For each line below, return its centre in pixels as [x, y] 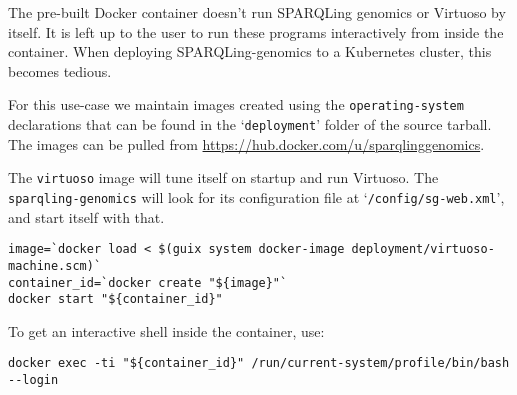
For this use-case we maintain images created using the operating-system [236, 104]
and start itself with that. [86, 216]
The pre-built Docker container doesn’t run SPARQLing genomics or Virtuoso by [257, 12]
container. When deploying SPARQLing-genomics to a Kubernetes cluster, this [250, 51]
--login [33, 380]
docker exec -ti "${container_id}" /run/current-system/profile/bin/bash [259, 363]
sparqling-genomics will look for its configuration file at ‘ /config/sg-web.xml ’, [256, 196]
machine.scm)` [55, 265]
